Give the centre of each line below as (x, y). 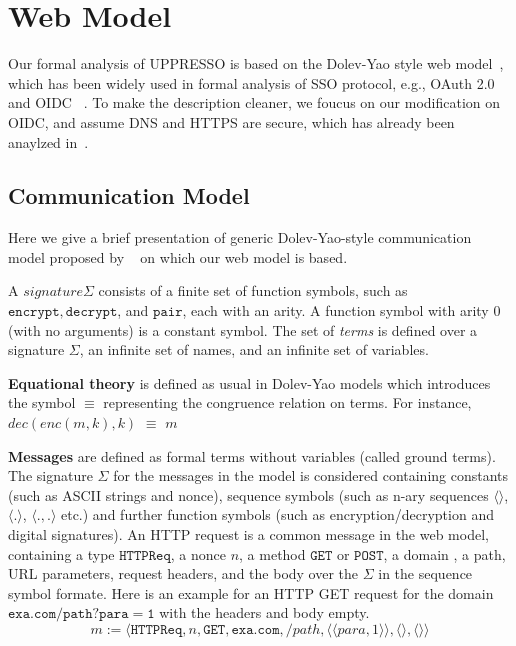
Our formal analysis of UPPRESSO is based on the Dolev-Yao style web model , (256, 63)
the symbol (42, 402)
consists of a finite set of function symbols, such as (253, 290)
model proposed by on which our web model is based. (178, 256)
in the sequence (425, 573)
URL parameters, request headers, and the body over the (183, 573)
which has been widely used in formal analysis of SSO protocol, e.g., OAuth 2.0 (251, 82)
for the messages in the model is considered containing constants (311, 475)
